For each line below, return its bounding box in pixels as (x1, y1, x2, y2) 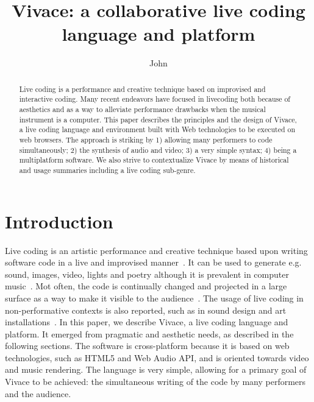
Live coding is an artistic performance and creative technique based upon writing (5, 244, 308, 256)
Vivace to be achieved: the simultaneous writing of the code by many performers (5, 375, 306, 388)
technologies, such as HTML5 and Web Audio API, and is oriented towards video (5, 351, 309, 364)
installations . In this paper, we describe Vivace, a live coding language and (5, 316, 288, 328)
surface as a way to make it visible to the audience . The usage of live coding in (5, 291, 304, 304)
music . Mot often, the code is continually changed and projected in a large (5, 280, 287, 292)
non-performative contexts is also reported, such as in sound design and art (5, 303, 287, 316)
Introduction (5, 208, 113, 233)
